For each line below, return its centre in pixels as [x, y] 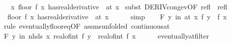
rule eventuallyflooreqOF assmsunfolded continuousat [87, 26]
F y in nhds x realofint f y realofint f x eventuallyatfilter [106, 35]
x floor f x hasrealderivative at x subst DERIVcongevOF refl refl [119, 6]
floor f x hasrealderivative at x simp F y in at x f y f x [117, 16]
